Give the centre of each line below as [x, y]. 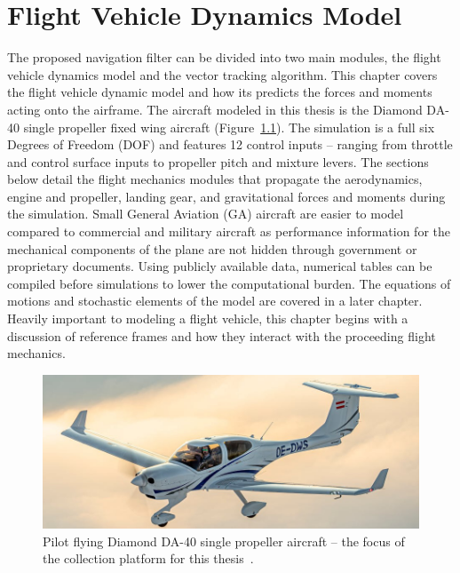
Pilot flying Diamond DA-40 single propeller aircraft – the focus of [224, 541]
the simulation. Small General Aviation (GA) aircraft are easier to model [206, 214]
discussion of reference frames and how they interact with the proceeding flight [222, 335]
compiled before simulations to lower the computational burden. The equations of [229, 283]
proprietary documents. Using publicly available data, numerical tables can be [220, 266]
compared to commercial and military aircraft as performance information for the [229, 231]
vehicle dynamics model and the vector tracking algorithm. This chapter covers [222, 74]
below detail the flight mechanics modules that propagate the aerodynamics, [215, 179]
